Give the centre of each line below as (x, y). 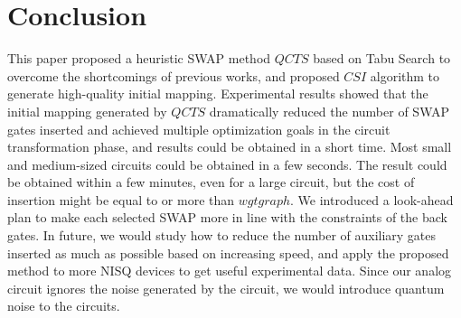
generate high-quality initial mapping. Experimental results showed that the (218, 94)
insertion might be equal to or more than (121, 199)
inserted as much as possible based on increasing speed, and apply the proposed (228, 253)
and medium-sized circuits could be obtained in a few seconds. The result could (227, 164)
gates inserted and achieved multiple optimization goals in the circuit (199, 129)
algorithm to (405, 75)
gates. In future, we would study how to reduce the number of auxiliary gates (222, 235)
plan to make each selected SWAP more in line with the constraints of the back (227, 217)
